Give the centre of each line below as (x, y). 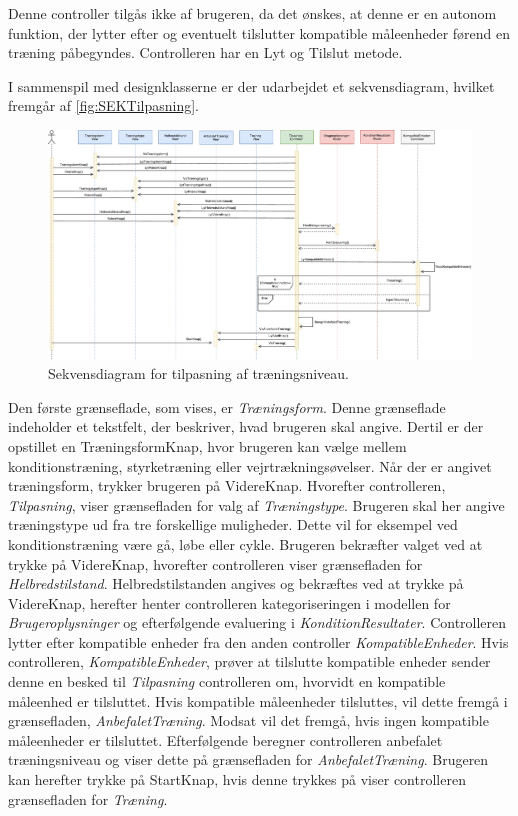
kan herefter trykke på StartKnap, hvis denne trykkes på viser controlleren (237, 779)
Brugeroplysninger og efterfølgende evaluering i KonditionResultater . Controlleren (257, 622)
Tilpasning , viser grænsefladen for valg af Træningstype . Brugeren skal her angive (256, 504)
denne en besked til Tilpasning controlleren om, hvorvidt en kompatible (227, 681)
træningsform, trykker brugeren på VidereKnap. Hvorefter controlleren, (227, 485)
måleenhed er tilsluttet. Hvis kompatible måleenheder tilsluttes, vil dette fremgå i (258, 700)
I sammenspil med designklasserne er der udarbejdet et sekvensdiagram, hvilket (251, 85)
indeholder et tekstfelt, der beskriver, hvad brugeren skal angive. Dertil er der (246, 426)
